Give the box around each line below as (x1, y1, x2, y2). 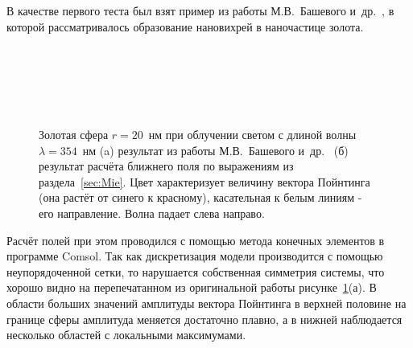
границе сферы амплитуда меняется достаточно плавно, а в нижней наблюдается (6, 310, 403, 327)
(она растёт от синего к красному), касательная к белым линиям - (39, 189, 362, 206)
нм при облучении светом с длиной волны (148, 125, 357, 142)
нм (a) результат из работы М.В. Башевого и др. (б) (82, 141, 349, 158)
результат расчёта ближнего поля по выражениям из (39, 158, 294, 174)
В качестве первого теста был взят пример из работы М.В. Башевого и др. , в (6, 2, 394, 18)
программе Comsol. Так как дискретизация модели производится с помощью (6, 248, 383, 264)
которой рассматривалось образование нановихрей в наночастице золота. (6, 18, 364, 35)
